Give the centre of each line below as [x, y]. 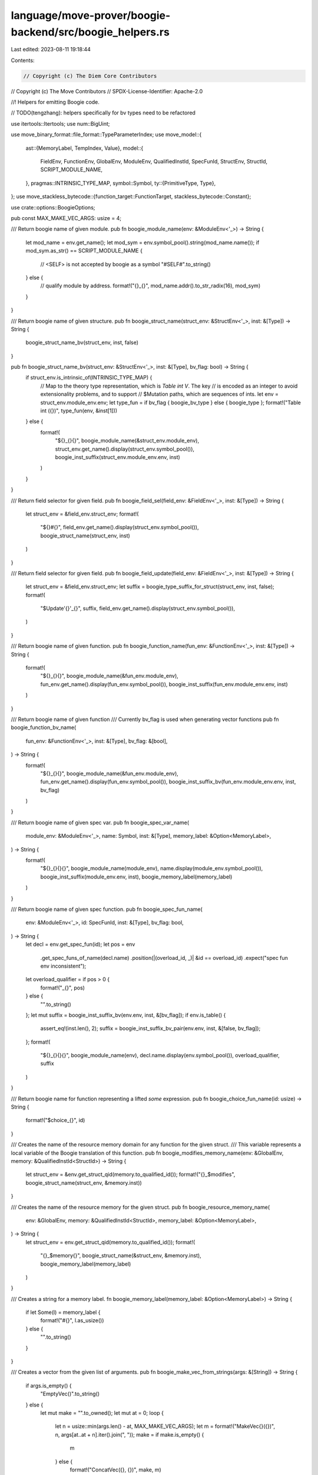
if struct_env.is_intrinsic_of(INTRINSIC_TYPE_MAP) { [89, 378]
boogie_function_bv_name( [44, 727]
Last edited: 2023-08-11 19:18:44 [51, 50]
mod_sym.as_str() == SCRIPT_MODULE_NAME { [84, 251]
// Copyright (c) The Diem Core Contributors [90, 76]
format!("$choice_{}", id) [55, 1120]
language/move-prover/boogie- [91, 15]
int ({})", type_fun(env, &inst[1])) [79, 411]
